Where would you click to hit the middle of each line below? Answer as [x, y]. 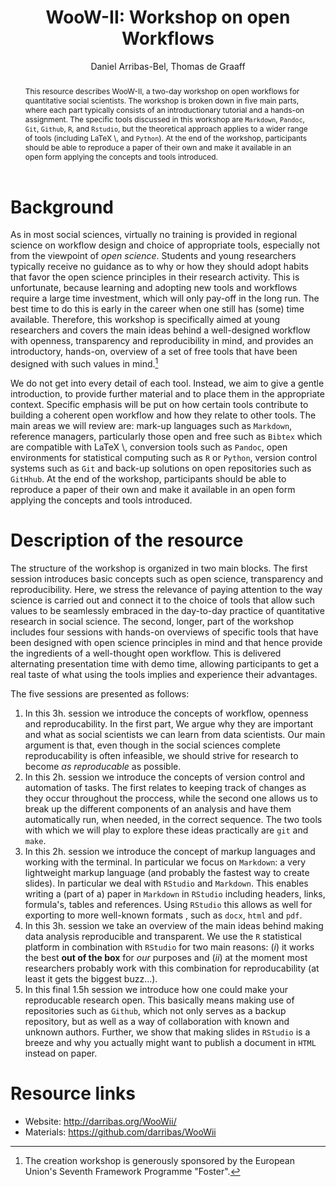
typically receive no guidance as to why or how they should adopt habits [159, 267]
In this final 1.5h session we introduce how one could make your [156, 990]
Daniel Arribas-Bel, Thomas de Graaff [168, 66]
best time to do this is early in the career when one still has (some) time [157, 309]
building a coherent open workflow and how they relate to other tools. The [163, 415]
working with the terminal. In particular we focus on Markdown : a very [165, 862]
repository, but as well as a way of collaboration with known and [157, 1022]
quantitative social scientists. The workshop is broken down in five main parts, [162, 100]
